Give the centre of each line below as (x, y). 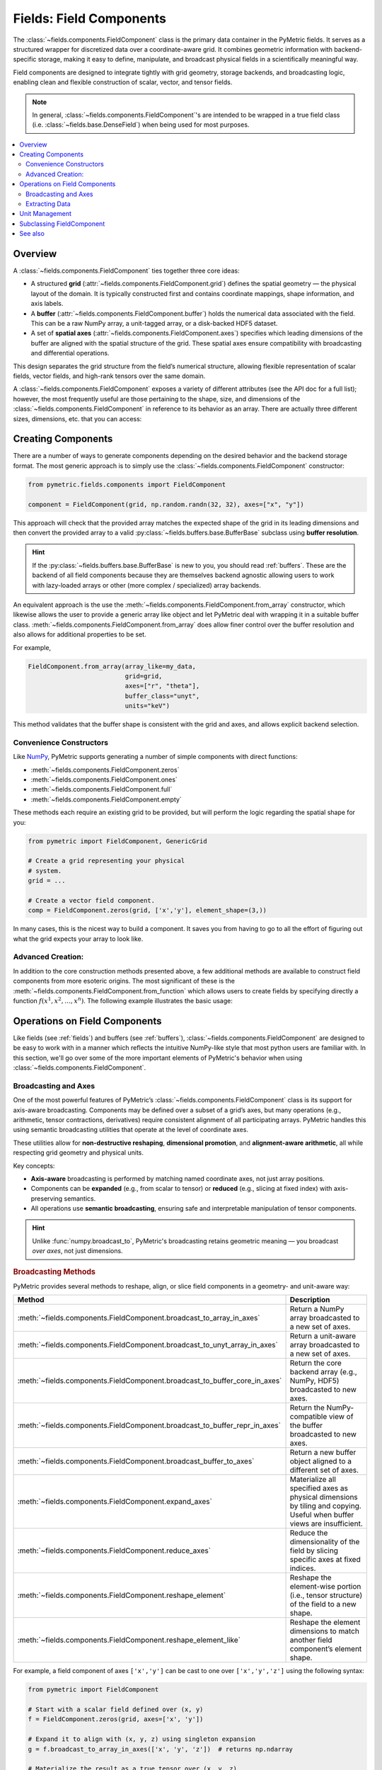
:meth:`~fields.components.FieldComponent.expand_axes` (115, 1502)
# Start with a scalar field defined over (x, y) (116, 1709)
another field (311, 1640)
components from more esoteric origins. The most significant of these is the (124, 981)
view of (341, 1417)
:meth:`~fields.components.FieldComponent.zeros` (105, 770)
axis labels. (47, 304)
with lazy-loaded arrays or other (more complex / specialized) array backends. (146, 585)
